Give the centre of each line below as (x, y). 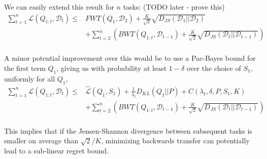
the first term (25, 68)
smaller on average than (41, 141)
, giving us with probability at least (112, 68)
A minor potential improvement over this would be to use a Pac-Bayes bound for (130, 58)
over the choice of (214, 68)
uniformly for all (30, 78)
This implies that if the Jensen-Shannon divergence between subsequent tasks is (128, 130)
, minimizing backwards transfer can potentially (175, 141)
